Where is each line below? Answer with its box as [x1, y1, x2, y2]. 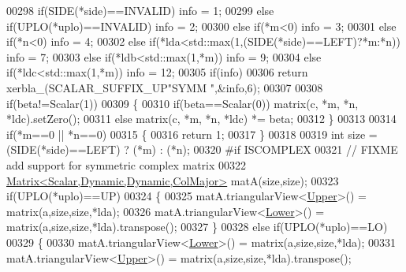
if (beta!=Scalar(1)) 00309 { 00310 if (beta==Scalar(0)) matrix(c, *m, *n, [6, 95, 359, 111]
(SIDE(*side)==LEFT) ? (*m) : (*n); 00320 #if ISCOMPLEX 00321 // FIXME [6, 141, 398, 158]
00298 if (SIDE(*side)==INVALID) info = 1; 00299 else [6, 2, 274, 18]
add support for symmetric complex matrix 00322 [6, 156, 247, 173]
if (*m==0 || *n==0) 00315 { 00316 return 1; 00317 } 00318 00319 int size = [6, 125, 378, 142]
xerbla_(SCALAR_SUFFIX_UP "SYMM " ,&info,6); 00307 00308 [6, 79, 323, 95]
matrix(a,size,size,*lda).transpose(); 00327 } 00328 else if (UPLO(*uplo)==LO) [6, 218, 388, 235]
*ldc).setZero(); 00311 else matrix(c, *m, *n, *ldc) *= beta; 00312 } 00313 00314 [6, 110, 397, 127]
